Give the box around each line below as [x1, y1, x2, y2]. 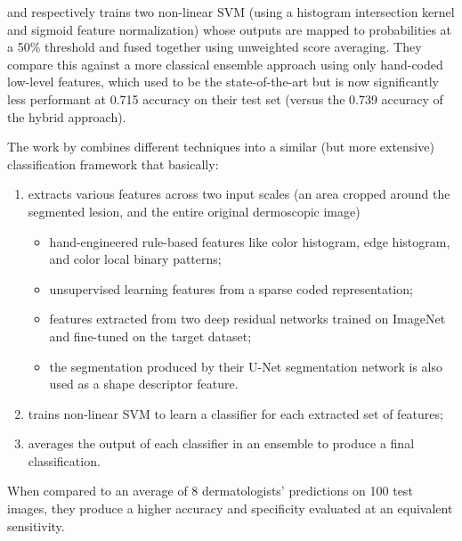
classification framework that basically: [7, 154, 219, 173]
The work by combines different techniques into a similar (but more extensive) [7, 137, 434, 156]
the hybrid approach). [7, 107, 126, 126]
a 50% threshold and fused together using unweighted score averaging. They [7, 37, 422, 56]
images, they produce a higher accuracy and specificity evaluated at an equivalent [7, 499, 453, 518]
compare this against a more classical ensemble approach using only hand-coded [7, 54, 443, 73]
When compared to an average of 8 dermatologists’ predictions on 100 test [7, 481, 413, 500]
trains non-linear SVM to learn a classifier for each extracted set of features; [28, 404, 443, 422]
